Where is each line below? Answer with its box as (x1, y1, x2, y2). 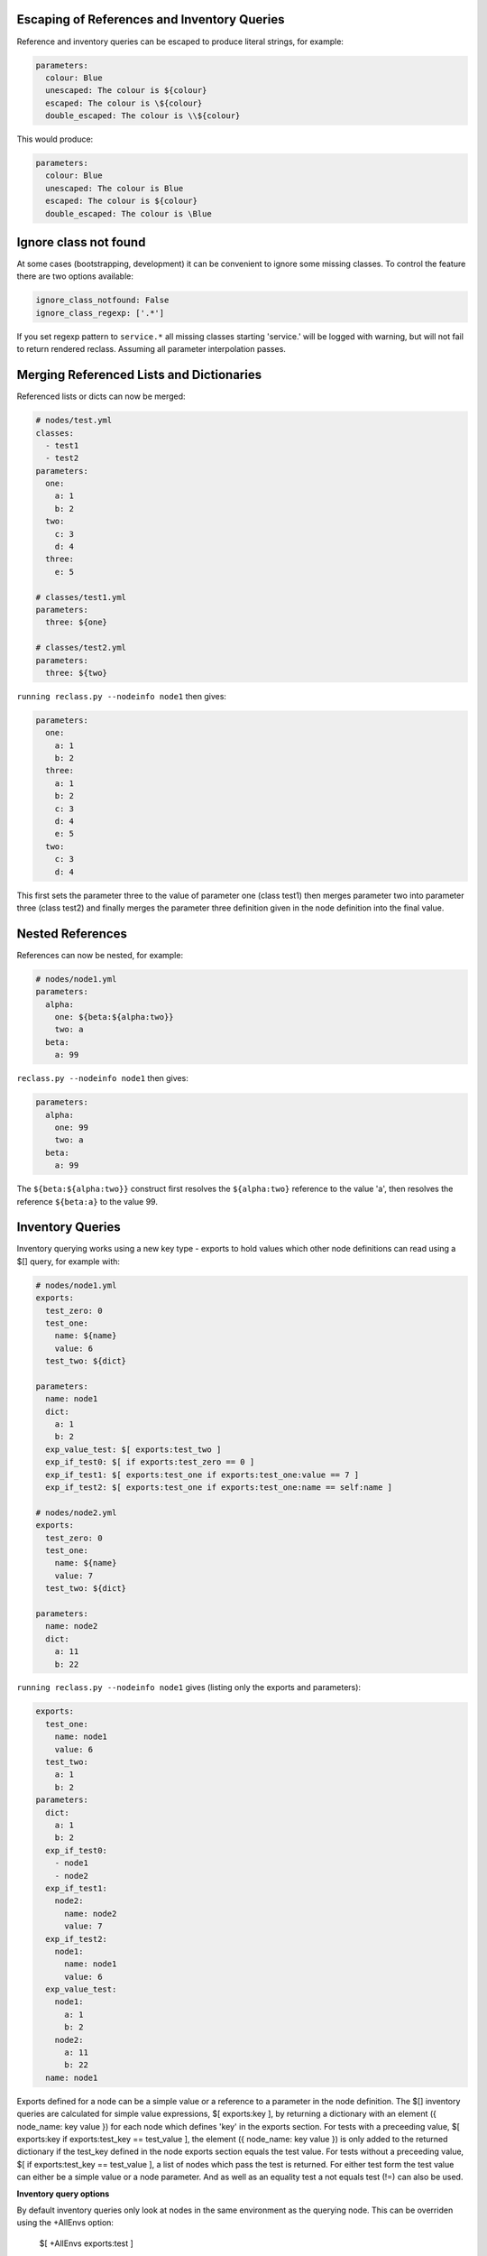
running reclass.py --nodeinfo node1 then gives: (16, 690, 227, 701)
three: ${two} (45, 668, 108, 678)
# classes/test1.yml (35, 592, 126, 602)
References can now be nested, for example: (16, 949, 184, 960)
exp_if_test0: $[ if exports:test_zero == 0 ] (45, 1457, 255, 1467)
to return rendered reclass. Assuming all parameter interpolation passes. (16, 344, 286, 355)
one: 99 (54, 1122, 89, 1133)
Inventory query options (16, 2188, 110, 2199)
